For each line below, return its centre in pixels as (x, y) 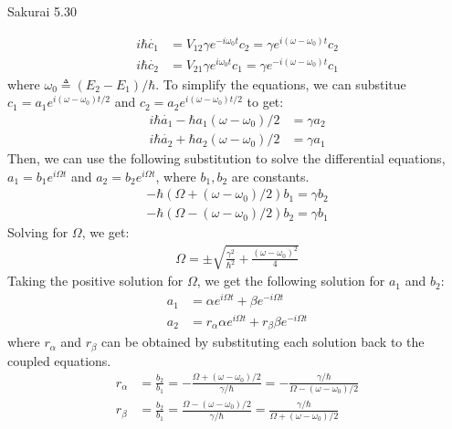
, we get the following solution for (291, 281)
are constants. (270, 176)
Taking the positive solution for (95, 281)
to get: (265, 102)
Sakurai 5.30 (42, 11)
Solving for (38, 232)
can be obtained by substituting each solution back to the (263, 342)
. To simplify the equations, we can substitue (281, 84)
